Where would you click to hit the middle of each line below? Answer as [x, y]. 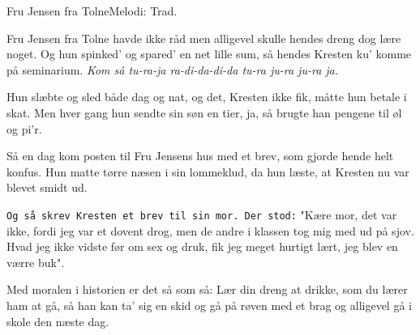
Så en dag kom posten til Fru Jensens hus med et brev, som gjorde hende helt [200, 156]
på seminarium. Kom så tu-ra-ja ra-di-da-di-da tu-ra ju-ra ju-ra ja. [173, 69]
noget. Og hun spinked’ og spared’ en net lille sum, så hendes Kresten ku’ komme [209, 54]
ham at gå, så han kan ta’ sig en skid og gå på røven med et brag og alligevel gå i [209, 305]
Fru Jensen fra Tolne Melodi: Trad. [92, 11]
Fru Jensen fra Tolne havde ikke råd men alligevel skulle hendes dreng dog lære [204, 38]
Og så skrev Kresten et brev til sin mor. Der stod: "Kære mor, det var [202, 214]
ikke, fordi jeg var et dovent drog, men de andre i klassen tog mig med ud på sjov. [210, 230]
